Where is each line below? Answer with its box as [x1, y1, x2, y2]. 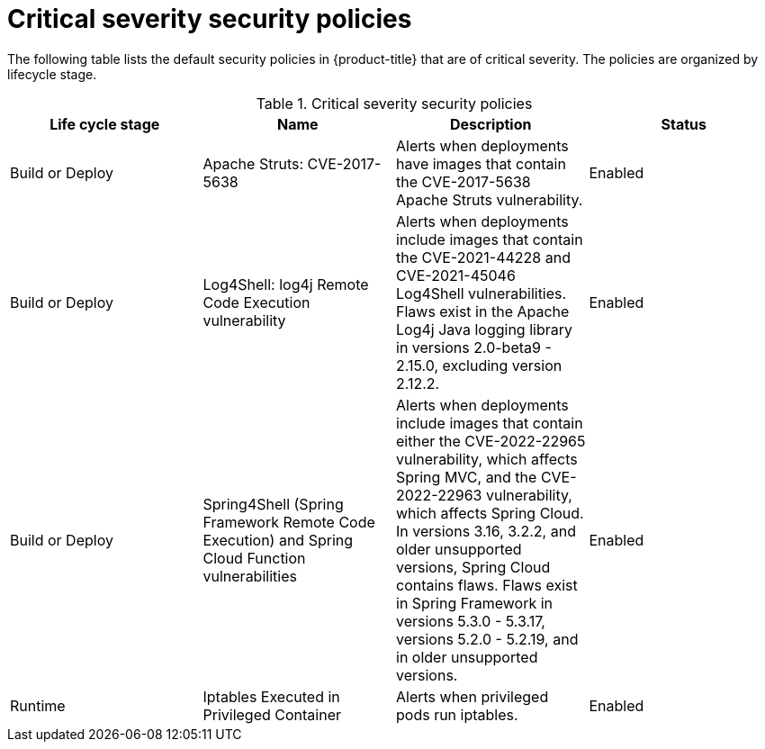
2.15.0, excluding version [396, 356, 562, 374]
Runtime [10, 696, 66, 715]
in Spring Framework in [396, 593, 553, 612]
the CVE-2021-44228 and [396, 248, 571, 266]
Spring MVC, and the [396, 467, 537, 486]
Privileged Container [202, 705, 341, 724]
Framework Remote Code [202, 512, 375, 531]
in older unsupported [396, 647, 538, 666]
